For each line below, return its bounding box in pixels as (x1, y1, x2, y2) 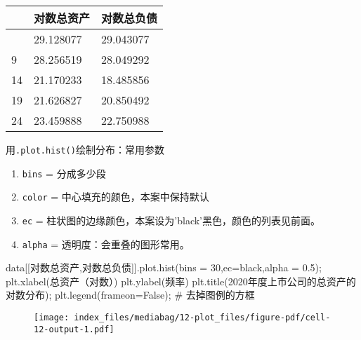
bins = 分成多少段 (22, 165, 106, 180)
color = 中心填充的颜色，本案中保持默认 (22, 189, 209, 204)
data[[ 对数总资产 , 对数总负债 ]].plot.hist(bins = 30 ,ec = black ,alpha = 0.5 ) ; (6, 260, 322, 275)
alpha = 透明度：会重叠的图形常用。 (22, 236, 190, 251)
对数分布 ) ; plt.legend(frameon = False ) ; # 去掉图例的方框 (6, 287, 255, 302)
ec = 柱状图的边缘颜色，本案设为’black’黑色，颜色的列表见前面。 (22, 212, 321, 227)
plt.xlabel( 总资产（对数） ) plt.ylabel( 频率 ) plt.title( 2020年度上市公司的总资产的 (6, 273, 356, 288)
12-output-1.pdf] (34, 324, 114, 334)
